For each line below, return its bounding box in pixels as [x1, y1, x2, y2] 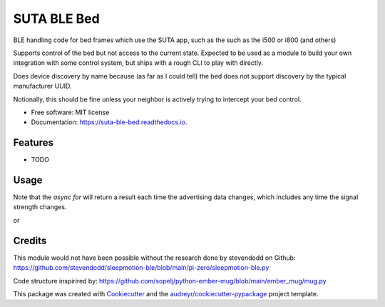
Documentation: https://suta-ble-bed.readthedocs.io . [31, 118, 188, 126]
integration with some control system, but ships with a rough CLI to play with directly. [13, 59, 264, 67]
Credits [13, 234, 47, 246]
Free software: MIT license [31, 108, 110, 116]
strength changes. [13, 203, 67, 211]
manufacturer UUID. [13, 82, 72, 91]
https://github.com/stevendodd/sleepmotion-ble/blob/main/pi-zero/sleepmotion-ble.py [13, 263, 269, 272]
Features [13, 136, 53, 149]
